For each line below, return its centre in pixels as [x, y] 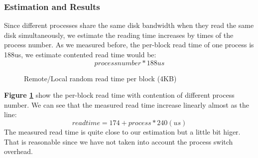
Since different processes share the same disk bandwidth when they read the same [129, 25]
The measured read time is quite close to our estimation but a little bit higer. [122, 131]
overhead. [18, 151]
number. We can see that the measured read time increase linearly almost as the [127, 104]
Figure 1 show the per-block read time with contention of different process [119, 95]
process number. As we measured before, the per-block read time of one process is [129, 45]
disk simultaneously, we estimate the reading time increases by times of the [119, 35]
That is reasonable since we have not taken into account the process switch [119, 141]
